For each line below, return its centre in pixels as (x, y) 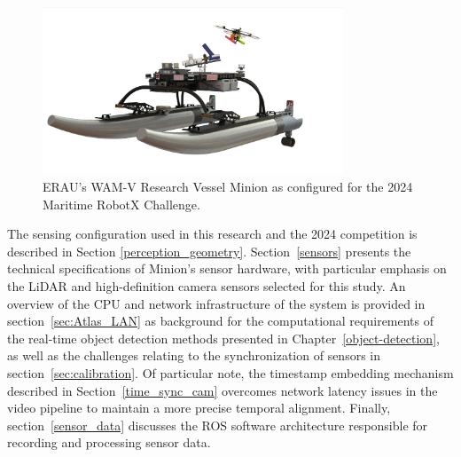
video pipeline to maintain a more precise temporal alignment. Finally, (199, 408)
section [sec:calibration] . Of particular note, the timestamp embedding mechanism (230, 373)
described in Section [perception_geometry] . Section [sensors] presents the (209, 251)
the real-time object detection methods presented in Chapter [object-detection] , (223, 338)
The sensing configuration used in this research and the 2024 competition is (212, 234)
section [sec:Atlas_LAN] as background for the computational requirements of (221, 321)
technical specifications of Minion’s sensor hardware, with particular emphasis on (227, 268)
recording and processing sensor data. (109, 442)
